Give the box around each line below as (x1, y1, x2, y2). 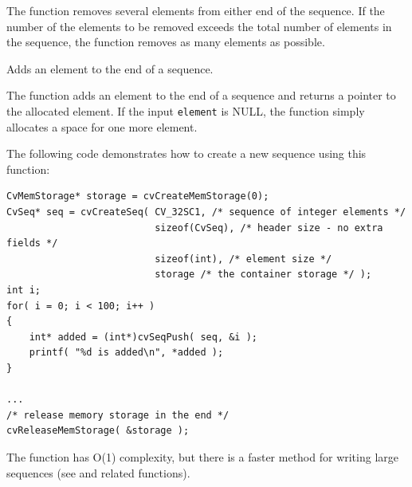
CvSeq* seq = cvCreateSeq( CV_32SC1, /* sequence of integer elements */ (6, 206, 406, 218)
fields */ (6, 238, 58, 249)
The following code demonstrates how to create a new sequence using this (6, 145, 367, 162)
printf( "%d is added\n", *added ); (29, 347, 224, 359)
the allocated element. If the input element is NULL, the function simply (6, 102, 365, 119)
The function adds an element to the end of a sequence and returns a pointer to (6, 87, 396, 104)
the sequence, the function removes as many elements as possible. (6, 33, 325, 50)
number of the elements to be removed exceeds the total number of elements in (6, 18, 392, 34)
